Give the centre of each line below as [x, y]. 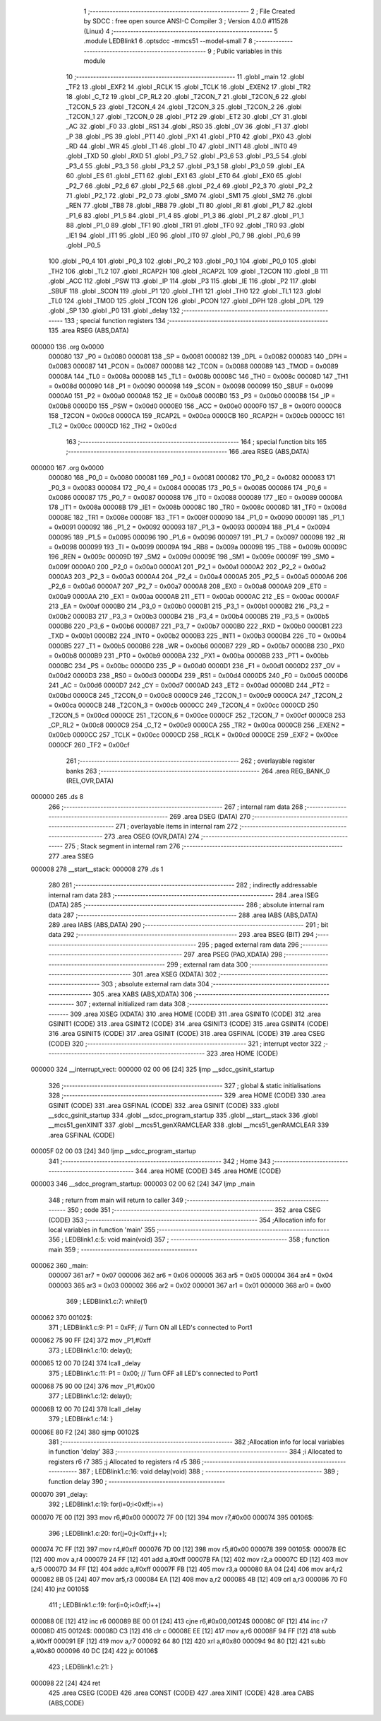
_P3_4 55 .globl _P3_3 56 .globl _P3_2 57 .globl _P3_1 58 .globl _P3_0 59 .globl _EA [185, 165]
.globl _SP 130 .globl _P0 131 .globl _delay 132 [114, 310]
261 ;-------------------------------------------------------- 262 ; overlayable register [190, 761]
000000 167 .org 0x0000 [67, 467]
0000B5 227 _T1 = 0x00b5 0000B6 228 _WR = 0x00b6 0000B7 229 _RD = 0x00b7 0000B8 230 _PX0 [196, 646]
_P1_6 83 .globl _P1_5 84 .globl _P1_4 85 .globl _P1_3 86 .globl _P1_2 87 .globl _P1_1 [185, 215]
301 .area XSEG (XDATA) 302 [175, 974]
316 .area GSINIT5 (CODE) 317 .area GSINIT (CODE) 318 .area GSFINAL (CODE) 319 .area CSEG [187, 1034]
